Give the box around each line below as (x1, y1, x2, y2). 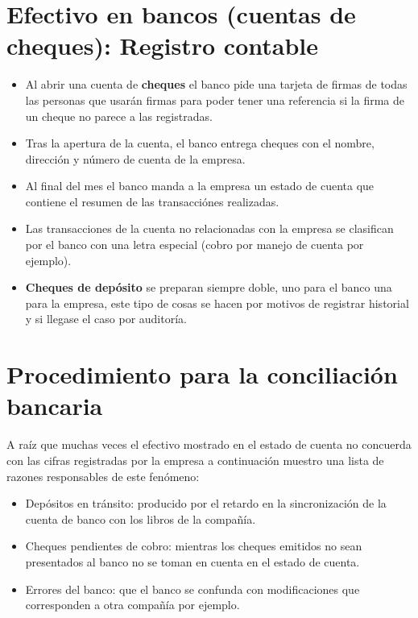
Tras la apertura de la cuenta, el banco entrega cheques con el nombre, (25, 135, 375, 151)
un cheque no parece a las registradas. (25, 107, 213, 124)
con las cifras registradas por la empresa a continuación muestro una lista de (6, 451, 384, 468)
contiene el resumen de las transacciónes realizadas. (25, 193, 279, 209)
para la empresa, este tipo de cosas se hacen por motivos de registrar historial (25, 294, 409, 311)
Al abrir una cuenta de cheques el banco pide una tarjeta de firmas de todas (25, 76, 408, 93)
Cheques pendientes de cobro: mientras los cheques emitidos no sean (25, 537, 362, 554)
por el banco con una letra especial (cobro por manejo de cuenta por (25, 236, 364, 253)
